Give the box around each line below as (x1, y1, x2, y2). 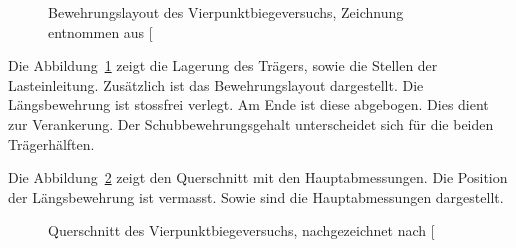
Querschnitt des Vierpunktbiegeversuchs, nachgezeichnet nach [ (48, 220, 435, 241)
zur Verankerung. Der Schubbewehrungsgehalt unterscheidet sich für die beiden (8, 113, 494, 134)
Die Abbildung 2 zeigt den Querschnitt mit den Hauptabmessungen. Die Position (8, 167, 508, 188)
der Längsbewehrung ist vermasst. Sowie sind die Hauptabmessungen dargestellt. (8, 186, 504, 207)
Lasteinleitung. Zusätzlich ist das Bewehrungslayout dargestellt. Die (8, 74, 424, 95)
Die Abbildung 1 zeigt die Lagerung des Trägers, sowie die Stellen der (8, 55, 438, 76)
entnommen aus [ (48, 21, 153, 42)
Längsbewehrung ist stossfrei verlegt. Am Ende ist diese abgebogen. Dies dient (8, 94, 489, 115)
